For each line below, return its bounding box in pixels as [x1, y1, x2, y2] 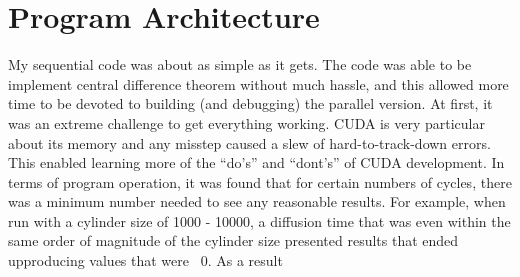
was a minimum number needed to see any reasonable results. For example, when [8, 191, 506, 212]
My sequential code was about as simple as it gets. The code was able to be [8, 54, 472, 75]
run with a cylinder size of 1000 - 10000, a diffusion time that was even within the [8, 210, 511, 231]
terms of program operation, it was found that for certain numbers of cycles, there [8, 171, 512, 192]
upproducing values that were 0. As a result [8, 250, 283, 271]
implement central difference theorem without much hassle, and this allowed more [8, 73, 509, 94]
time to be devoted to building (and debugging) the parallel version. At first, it [8, 93, 493, 114]
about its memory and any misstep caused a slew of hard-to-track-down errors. [8, 132, 491, 153]
